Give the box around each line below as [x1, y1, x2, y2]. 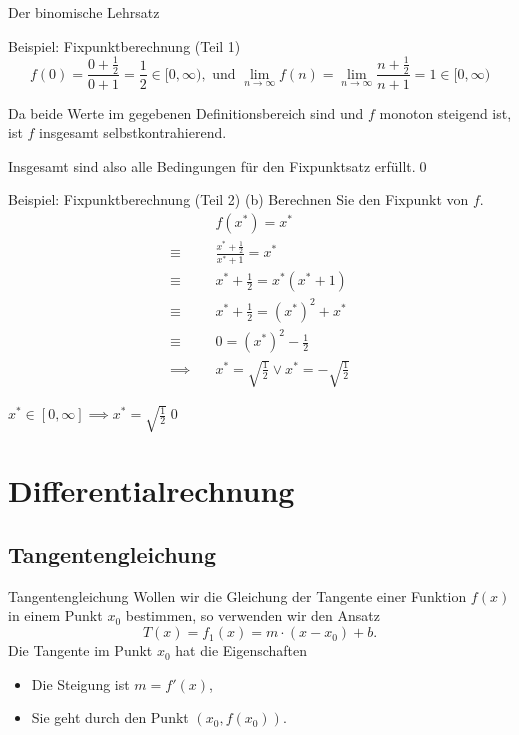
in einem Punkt [8, 605, 103, 626]
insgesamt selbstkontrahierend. [39, 122, 227, 143]
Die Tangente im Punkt [8, 640, 153, 661]
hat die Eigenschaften [175, 640, 308, 661]
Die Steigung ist [31, 673, 130, 694]
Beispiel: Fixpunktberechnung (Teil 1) [8, 35, 241, 56]
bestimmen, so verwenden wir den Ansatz [125, 605, 380, 626]
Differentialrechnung [8, 470, 295, 511]
